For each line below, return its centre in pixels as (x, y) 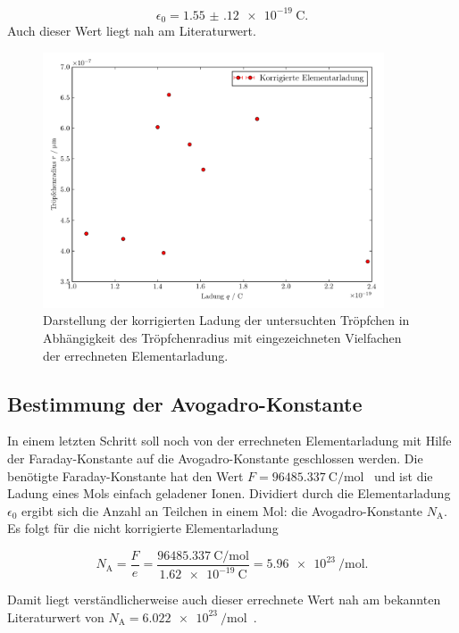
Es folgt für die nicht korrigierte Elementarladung (143, 528)
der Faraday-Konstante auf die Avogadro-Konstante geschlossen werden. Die (215, 458)
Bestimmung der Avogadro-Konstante (185, 403)
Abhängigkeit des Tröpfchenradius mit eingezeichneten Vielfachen (222, 337)
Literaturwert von (56, 616)
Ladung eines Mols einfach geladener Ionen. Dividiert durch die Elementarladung (229, 493)
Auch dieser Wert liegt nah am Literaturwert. (132, 30)
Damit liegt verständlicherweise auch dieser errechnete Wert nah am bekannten (224, 600)
